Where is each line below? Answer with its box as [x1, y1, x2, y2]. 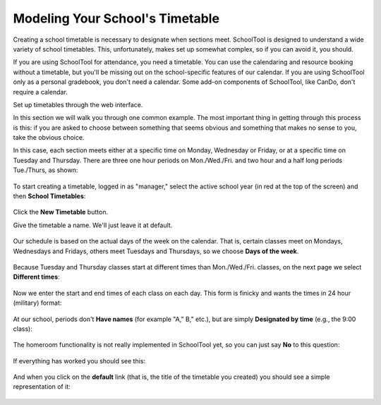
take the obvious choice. [13, 133, 85, 142]
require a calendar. [13, 87, 68, 96]
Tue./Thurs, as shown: [13, 166, 78, 174]
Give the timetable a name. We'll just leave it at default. [13, 221, 173, 229]
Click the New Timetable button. [13, 208, 109, 217]
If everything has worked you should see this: [13, 356, 146, 365]
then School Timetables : [13, 192, 86, 200]
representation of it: [13, 382, 71, 391]
